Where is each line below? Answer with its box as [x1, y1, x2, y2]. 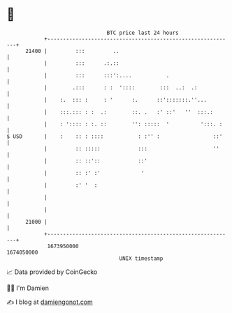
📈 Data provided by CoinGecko [6, 268, 98, 276]
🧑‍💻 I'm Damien [6, 284, 50, 292]
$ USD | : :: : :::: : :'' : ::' [6, 132, 223, 140]
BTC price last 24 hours [106, 29, 179, 36]
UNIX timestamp [119, 254, 164, 262]
